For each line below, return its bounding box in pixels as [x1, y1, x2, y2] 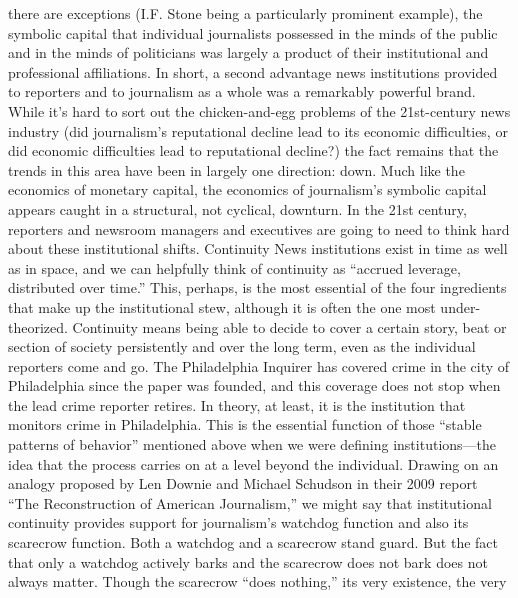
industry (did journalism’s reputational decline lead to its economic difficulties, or [8, 120, 508, 141]
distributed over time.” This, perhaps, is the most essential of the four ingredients [8, 277, 507, 298]
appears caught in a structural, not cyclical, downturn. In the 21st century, [8, 198, 467, 219]
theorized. [8, 316, 68, 337]
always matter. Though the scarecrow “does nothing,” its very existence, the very [8, 571, 507, 592]
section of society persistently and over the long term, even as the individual [8, 336, 476, 357]
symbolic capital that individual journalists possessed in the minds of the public [8, 22, 498, 43]
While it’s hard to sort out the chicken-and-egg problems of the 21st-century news [8, 100, 511, 121]
